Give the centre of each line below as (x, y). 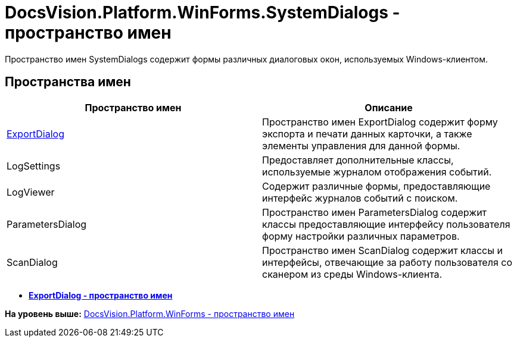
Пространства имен (68, 82)
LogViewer (31, 192)
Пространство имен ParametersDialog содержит (375, 212)
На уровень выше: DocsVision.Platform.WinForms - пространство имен (150, 313)
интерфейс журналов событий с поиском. (360, 198)
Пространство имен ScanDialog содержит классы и (382, 250)
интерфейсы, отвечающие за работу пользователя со (387, 262)
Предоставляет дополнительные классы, (358, 160)
